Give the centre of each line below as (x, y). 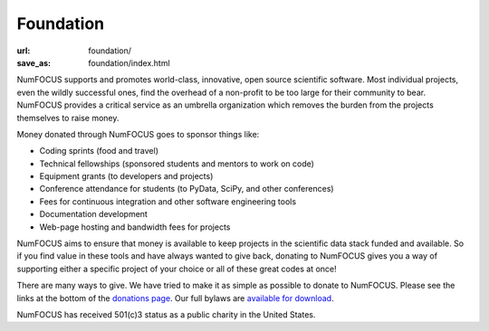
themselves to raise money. (68, 118)
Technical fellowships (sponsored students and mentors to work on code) (177, 164)
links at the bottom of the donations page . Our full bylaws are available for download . (175, 298)
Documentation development (94, 214)
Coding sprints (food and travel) (99, 151)
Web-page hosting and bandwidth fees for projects (135, 227)
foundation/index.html (129, 62)
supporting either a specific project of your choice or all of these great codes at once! (177, 269)
